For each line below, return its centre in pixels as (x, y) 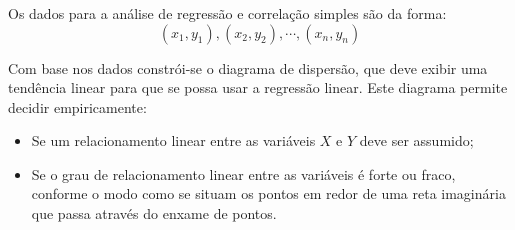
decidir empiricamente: (77, 106)
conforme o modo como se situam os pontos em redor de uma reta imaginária (268, 193)
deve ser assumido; (416, 140)
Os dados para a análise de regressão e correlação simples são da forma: (227, 12)
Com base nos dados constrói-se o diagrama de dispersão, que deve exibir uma (248, 67)
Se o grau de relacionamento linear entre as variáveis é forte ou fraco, (243, 173)
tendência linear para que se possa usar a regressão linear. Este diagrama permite (258, 87)
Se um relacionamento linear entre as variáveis (173, 140)
